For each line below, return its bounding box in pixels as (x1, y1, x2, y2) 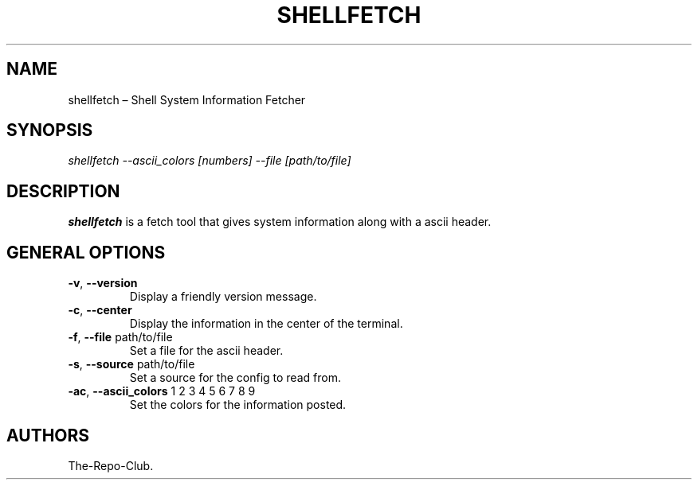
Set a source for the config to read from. (129, 371, 341, 385)
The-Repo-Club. (68, 458, 154, 472)
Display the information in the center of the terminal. (129, 317, 403, 331)
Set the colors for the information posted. (129, 398, 347, 412)
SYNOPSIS (6, 120, 93, 141)
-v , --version (68, 276, 138, 290)
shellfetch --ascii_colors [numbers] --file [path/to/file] (68, 154, 351, 168)
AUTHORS (6, 425, 90, 445)
